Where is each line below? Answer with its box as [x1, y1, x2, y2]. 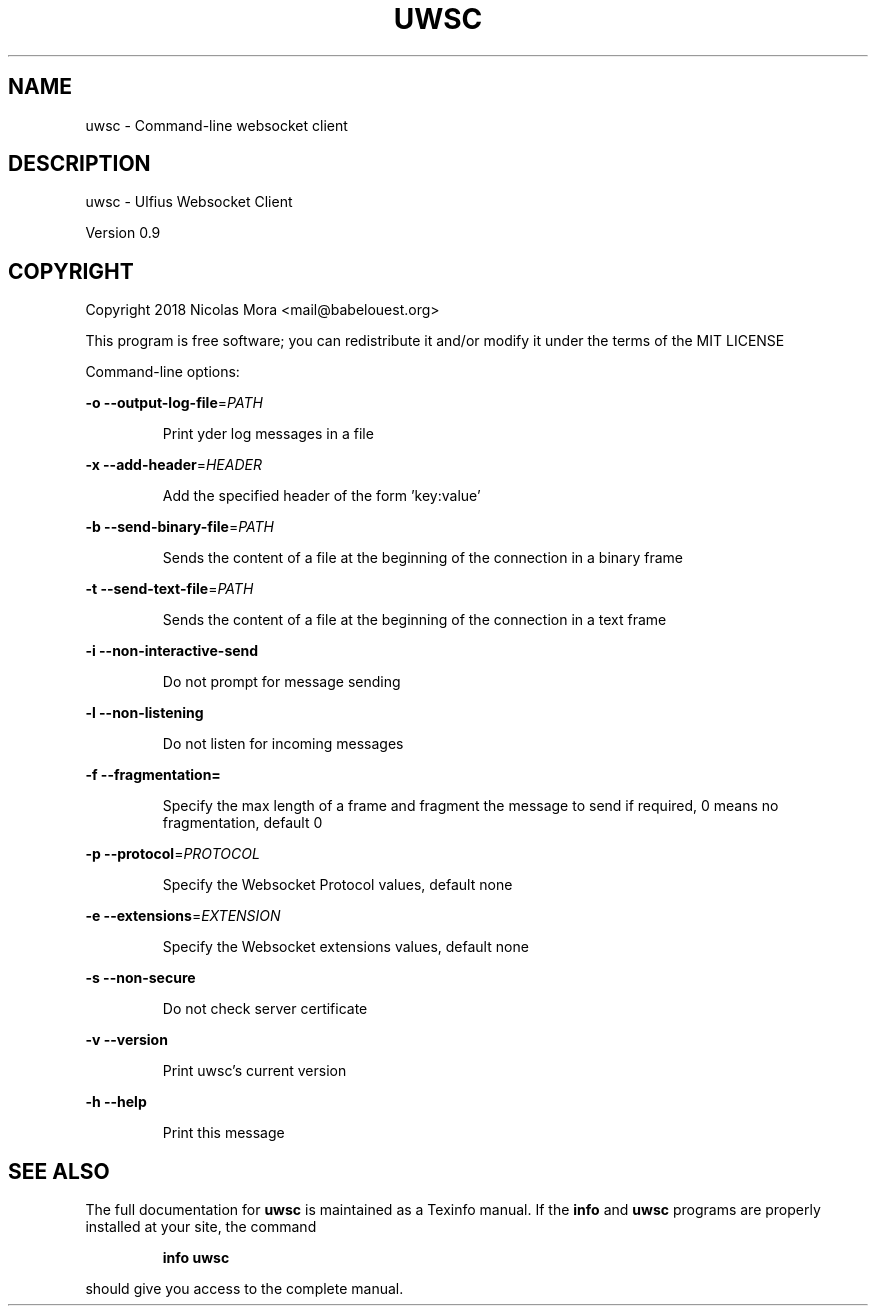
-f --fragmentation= [85, 766, 221, 784]
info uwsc [162, 1249, 230, 1267]
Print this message [162, 1124, 285, 1142]
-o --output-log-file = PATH [85, 394, 263, 412]
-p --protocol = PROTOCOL [85, 845, 260, 863]
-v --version [85, 1031, 168, 1049]
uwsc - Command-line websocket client [85, 116, 348, 134]
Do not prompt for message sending [162, 673, 401, 691]
